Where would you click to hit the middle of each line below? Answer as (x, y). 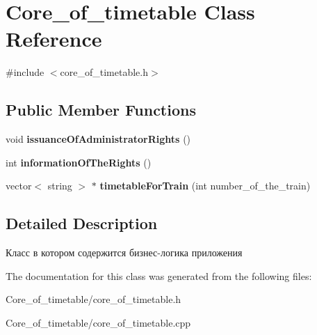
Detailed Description (82, 223)
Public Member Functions (101, 110)
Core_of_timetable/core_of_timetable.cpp (98, 322)
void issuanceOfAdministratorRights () (98, 139)
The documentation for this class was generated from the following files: (159, 275)
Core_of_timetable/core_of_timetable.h (94, 299)
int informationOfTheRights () (79, 162)
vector (19, 186)
